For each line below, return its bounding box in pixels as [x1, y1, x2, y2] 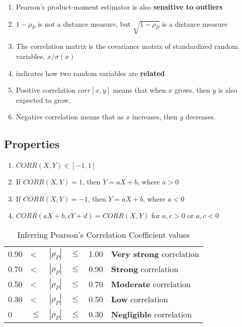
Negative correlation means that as [16, 111, 124, 122]
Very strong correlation [111, 248, 199, 260]
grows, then [175, 85, 210, 95]
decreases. [185, 111, 216, 122]
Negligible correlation [111, 308, 192, 320]
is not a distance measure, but [37, 18, 131, 29]
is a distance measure [162, 18, 228, 29]
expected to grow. [16, 94, 71, 105]
